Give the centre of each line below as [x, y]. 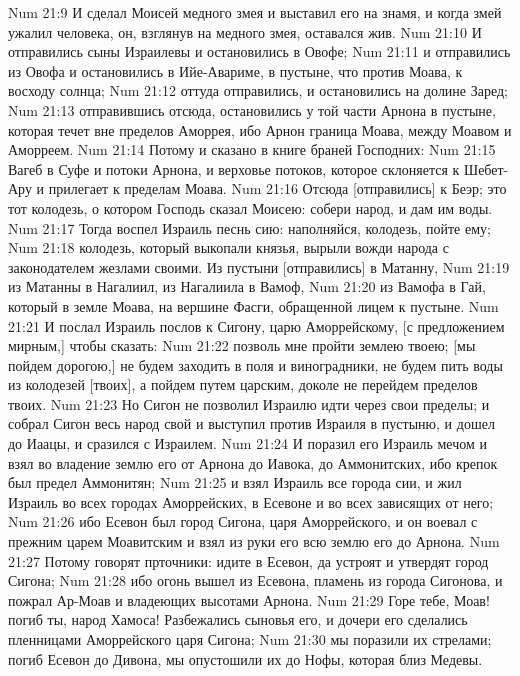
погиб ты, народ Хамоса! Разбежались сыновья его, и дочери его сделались [238, 619]
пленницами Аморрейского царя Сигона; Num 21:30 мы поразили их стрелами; [250, 639]
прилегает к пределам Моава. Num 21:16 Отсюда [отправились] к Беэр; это [277, 188]
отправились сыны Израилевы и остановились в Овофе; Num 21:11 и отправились [259, 51]
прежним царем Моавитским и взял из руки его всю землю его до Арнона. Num [254, 541]
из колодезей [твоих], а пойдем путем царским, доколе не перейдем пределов [243, 384]
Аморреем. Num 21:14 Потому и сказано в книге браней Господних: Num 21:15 [252, 149]
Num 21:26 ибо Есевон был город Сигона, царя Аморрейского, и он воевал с [243, 521]
